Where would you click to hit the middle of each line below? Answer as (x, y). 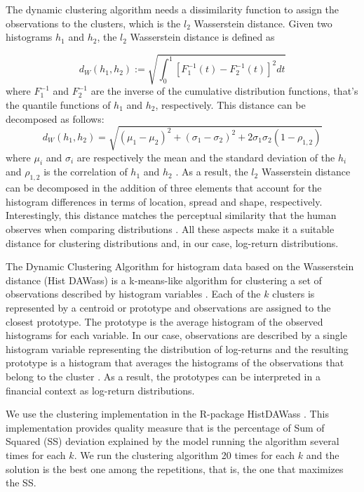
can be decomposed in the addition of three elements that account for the (164, 188)
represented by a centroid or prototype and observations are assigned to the (168, 307)
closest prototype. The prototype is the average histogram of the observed (164, 321)
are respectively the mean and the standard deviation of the (206, 157)
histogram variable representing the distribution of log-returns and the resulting (177, 348)
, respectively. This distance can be (230, 104)
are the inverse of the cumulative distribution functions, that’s (224, 91)
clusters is (294, 294)
